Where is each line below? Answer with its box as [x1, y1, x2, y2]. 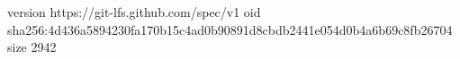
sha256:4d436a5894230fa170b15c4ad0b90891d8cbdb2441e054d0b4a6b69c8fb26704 [7, 20, 453, 38]
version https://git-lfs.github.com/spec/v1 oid [7, 3, 261, 21]
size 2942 [7, 38, 57, 56]
